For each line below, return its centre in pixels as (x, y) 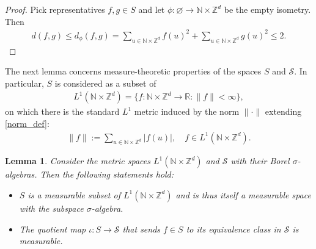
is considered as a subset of (105, 83)
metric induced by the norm (187, 111)
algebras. (21, 174)
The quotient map (53, 229)
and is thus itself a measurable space (243, 194)
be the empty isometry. (267, 9)
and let (152, 9)
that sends (141, 229)
